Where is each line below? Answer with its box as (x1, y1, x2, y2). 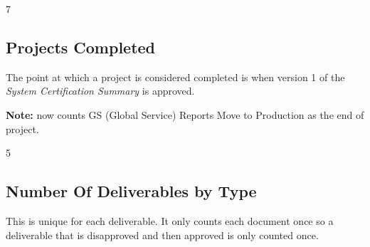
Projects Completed (6, 36, 156, 58)
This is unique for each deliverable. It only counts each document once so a (6, 213, 334, 228)
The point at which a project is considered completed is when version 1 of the (6, 69, 345, 84)
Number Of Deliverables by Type (6, 180, 257, 202)
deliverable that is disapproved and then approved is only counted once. (6, 227, 319, 242)
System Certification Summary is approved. (6, 83, 195, 98)
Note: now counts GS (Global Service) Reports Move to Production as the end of (6, 107, 364, 122)
